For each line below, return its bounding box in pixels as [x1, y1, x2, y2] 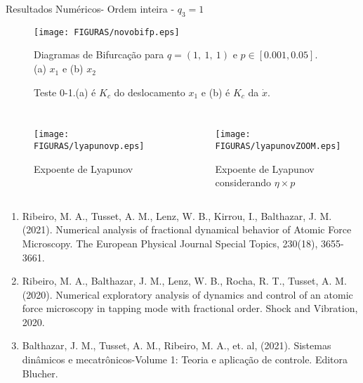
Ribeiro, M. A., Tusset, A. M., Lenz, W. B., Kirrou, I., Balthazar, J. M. [22, 208, 332, 223]
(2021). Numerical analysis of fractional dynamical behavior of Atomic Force [22, 222, 352, 237]
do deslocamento [114, 84, 185, 99]
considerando [215, 175, 271, 190]
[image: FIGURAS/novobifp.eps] [34, 27, 180, 37]
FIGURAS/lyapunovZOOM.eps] [215, 141, 341, 151]
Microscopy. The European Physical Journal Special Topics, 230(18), [22, 235, 318, 250]
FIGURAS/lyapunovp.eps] [34, 141, 145, 151]
